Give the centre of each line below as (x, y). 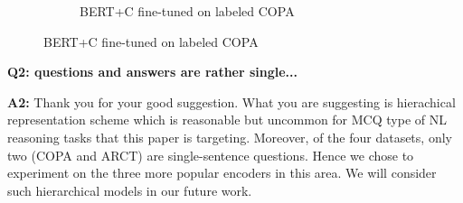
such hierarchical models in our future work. (130, 190)
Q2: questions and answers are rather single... (153, 72)
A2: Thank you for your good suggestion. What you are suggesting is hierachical (231, 101)
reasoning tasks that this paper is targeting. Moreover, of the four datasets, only (230, 137)
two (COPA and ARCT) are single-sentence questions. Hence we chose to (211, 155)
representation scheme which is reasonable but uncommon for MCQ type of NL (227, 120)
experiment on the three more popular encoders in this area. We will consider (222, 173)
